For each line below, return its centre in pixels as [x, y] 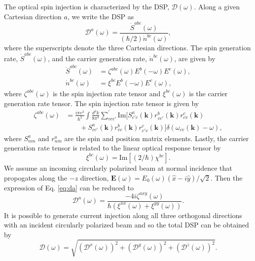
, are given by [195, 58]
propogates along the [36, 177]
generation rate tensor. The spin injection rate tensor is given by [102, 103]
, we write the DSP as [101, 16]
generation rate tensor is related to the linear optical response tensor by [112, 148]
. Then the [226, 177]
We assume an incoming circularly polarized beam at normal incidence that [118, 168]
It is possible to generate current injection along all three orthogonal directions [123, 215]
